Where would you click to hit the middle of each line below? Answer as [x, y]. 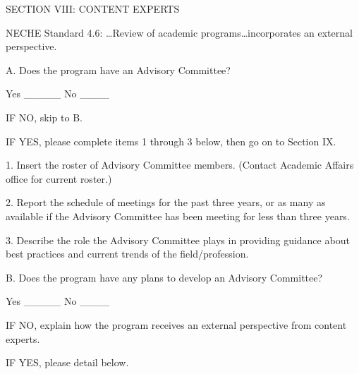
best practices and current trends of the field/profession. [127, 254]
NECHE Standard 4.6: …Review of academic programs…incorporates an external [179, 32]
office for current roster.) [59, 178]
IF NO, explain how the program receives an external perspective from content [176, 324]
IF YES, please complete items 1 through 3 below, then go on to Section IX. [171, 141]
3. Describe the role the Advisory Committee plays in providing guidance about [178, 240]
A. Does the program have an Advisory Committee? [118, 70]
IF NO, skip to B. [44, 117]
